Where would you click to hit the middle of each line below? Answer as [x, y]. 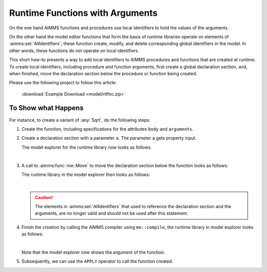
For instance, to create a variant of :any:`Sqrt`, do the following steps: [80, 120]
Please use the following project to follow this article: [63, 83]
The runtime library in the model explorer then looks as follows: [86, 174]
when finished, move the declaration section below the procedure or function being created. [103, 73]
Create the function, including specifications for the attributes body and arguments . [108, 129]
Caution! [44, 197]
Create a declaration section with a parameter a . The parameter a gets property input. [109, 138]
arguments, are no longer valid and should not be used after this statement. [111, 214]
